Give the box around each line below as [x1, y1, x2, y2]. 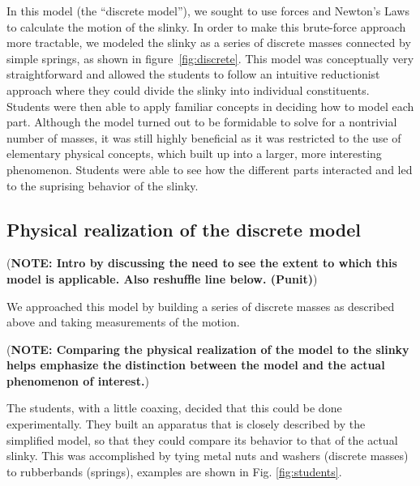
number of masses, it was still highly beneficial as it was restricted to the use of [6, 129, 401, 146]
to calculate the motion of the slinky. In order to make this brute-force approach [6, 18, 406, 35]
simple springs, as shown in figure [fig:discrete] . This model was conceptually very [6, 49, 414, 66]
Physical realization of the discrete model [6, 216, 362, 241]
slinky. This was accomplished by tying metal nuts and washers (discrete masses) [6, 447, 409, 464]
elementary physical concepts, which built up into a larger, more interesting [6, 145, 382, 162]
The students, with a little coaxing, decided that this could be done [6, 399, 342, 416]
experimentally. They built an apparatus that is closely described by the [6, 416, 366, 433]
